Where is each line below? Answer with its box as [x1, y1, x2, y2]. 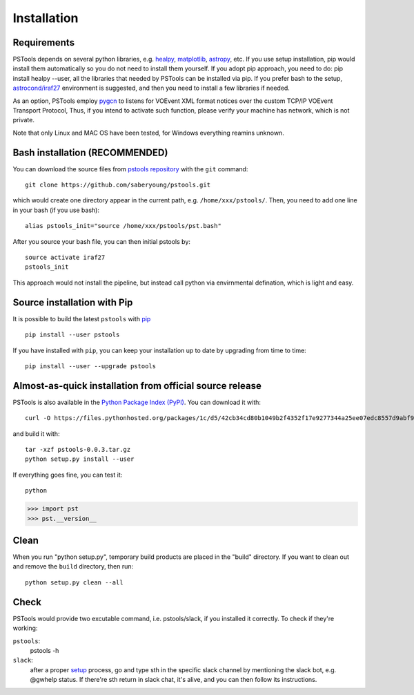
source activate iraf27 [25, 254, 106, 262]
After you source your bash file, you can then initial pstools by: [12, 237, 191, 245]
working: [12, 624, 38, 632]
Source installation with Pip [12, 296, 133, 308]
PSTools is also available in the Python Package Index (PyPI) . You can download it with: [12, 398, 262, 406]
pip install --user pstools [25, 331, 120, 339]
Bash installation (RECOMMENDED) [12, 146, 168, 158]
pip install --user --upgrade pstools [25, 362, 157, 370]
